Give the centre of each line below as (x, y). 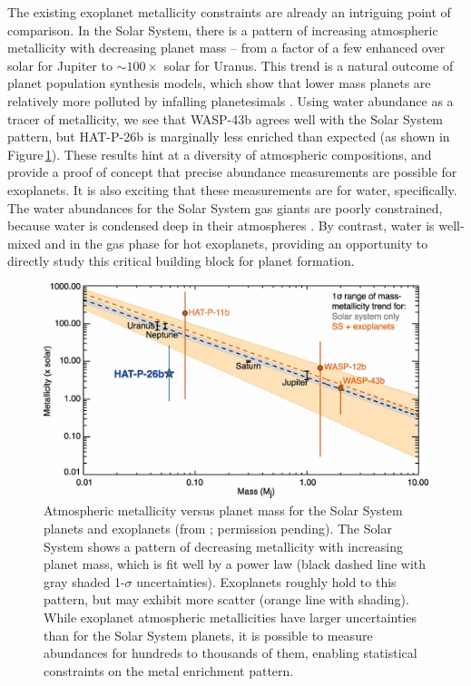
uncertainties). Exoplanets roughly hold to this (266, 581)
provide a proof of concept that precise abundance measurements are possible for (232, 172)
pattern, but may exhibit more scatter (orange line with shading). (226, 599)
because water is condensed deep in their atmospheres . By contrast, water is (221, 225)
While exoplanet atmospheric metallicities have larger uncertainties (231, 617)
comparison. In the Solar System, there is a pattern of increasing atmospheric (223, 29)
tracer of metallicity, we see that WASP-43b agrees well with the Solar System (226, 118)
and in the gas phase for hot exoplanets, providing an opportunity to (236, 243)
